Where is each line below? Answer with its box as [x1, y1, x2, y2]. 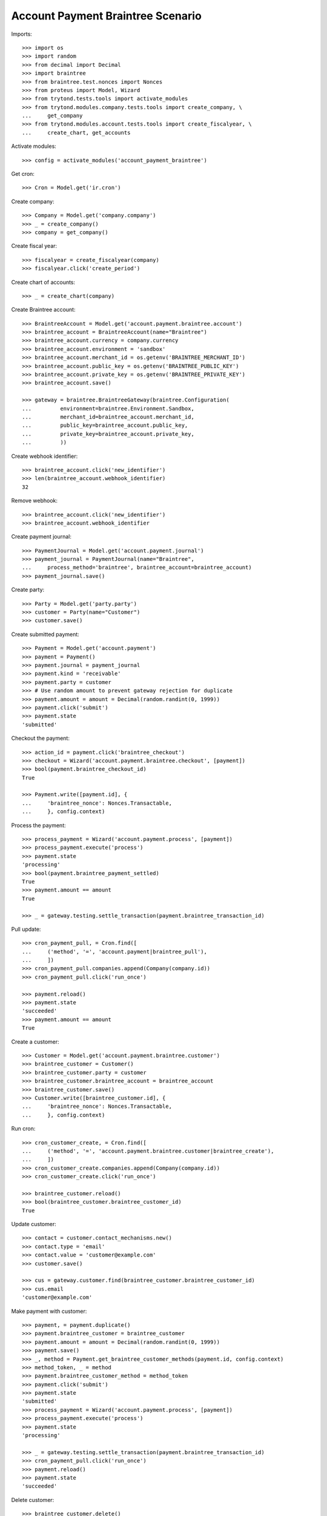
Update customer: [11, 1221, 57, 1228]
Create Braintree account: [11, 306, 76, 314]
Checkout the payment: [11, 734, 70, 742]
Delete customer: [11, 1496, 54, 1503]
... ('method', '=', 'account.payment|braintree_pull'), [22, 948, 207, 955]
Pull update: [11, 925, 41, 933]
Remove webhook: [11, 497, 58, 505]
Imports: [11, 30, 33, 38]
